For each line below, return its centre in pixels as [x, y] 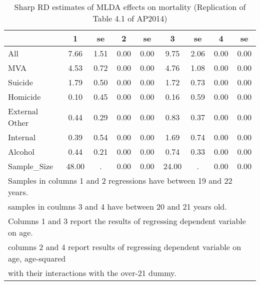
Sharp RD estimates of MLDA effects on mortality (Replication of [130, 7]
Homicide [24, 97]
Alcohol [21, 151]
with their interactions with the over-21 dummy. [92, 273]
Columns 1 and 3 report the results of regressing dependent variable [127, 221]
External [23, 111]
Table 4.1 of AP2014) [130, 18]
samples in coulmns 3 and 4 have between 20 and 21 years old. [117, 206]
